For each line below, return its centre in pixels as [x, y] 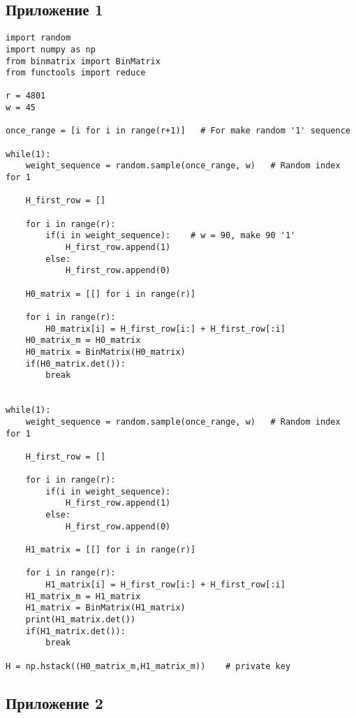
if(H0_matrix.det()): [75, 364]
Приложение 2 [54, 702]
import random [38, 38]
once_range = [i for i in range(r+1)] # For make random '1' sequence [178, 131]
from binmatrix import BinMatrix [83, 61]
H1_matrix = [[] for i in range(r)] [111, 550]
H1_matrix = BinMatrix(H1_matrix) [105, 608]
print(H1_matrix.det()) [81, 620]
